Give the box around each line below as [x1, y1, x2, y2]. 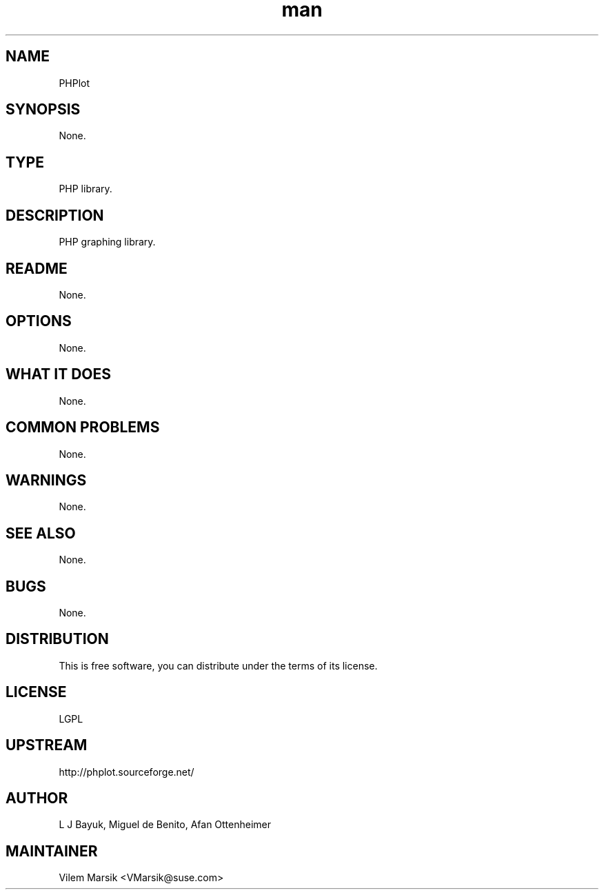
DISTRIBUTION [6, 630, 109, 648]
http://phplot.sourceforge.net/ [59, 765, 194, 778]
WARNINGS [6, 471, 87, 489]
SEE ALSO [6, 524, 76, 542]
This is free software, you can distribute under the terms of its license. [59, 659, 378, 672]
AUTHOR [6, 789, 68, 807]
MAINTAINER [6, 842, 98, 860]
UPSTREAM [6, 736, 88, 754]
